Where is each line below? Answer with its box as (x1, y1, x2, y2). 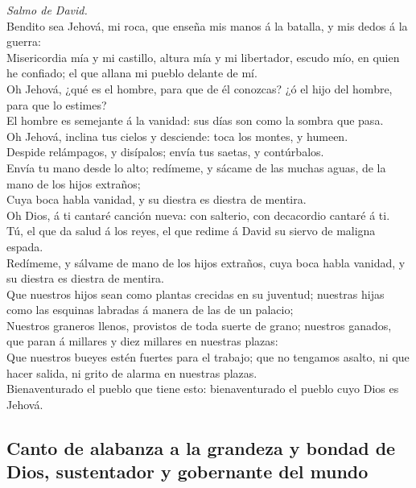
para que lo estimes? (6, 96, 107, 113)
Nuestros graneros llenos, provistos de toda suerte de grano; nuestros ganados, (6, 316, 392, 333)
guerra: (6, 33, 41, 50)
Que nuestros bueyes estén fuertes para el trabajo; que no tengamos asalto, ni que (6, 349, 410, 366)
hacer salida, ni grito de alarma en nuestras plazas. (6, 364, 257, 381)
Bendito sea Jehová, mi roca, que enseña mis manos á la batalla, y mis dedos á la (6, 17, 408, 34)
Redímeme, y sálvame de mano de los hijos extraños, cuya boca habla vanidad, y (6, 254, 406, 271)
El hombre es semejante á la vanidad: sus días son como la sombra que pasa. (6, 112, 384, 129)
